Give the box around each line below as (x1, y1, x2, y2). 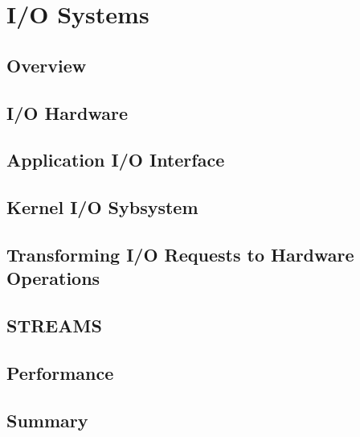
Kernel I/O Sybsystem (6, 195, 198, 220)
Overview (6, 52, 87, 77)
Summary (6, 407, 88, 432)
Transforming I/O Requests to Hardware (6, 241, 354, 266)
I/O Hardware (6, 100, 128, 125)
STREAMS (6, 313, 102, 338)
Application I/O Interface (6, 147, 225, 172)
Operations (6, 266, 100, 291)
